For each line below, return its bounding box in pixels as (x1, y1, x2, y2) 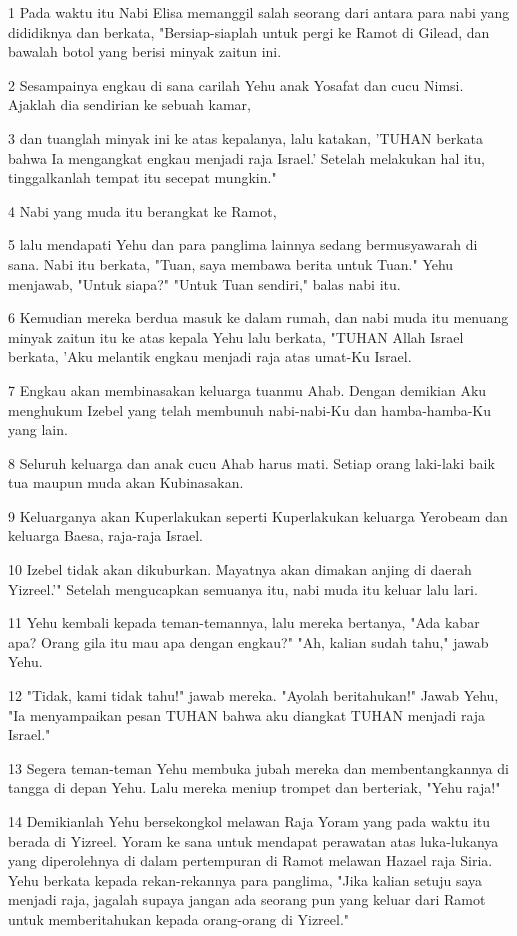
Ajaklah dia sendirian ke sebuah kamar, (8, 94, 251, 115)
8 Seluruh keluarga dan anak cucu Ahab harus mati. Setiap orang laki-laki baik (8, 452, 495, 473)
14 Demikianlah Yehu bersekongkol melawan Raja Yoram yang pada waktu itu (8, 811, 491, 831)
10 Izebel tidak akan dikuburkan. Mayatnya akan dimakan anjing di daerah (8, 559, 472, 580)
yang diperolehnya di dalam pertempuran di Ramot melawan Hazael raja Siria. (8, 850, 493, 871)
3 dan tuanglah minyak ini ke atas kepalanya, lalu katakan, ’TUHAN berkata (8, 127, 483, 148)
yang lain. (8, 419, 68, 440)
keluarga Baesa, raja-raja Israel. (8, 525, 203, 546)
